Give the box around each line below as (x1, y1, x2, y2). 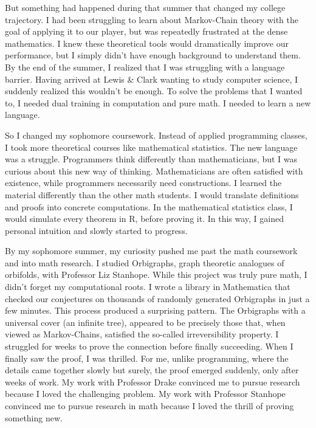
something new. (5, 411, 63, 424)
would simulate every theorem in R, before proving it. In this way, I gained (5, 212, 284, 225)
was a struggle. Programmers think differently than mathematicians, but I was (5, 153, 298, 165)
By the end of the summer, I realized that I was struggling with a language (5, 60, 285, 73)
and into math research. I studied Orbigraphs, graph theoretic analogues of (5, 256, 284, 269)
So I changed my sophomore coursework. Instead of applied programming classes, (5, 128, 307, 141)
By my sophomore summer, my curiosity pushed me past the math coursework (5, 244, 298, 257)
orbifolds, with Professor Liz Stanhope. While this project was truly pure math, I (5, 268, 307, 281)
